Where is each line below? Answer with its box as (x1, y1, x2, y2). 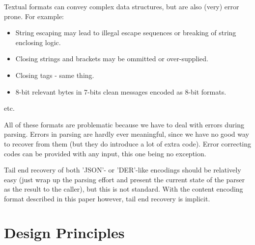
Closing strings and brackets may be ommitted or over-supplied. (15, 53, 208, 64)
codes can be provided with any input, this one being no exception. (4, 148, 206, 158)
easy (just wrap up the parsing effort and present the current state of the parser (4, 174, 245, 184)
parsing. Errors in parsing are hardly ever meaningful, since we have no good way (4, 129, 249, 139)
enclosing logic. (15, 37, 61, 47)
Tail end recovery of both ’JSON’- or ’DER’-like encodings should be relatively (4, 165, 241, 175)
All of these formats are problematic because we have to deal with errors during (4, 119, 244, 129)
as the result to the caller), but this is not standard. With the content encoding (4, 184, 243, 194)
